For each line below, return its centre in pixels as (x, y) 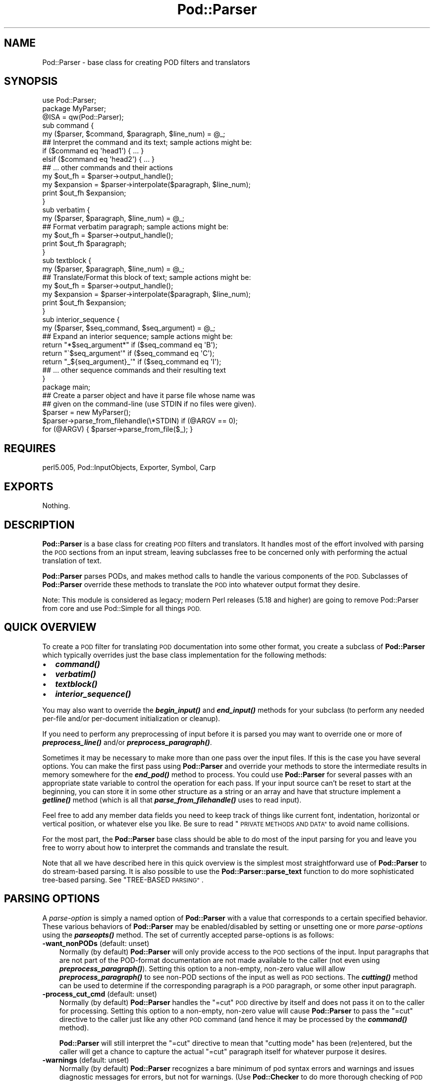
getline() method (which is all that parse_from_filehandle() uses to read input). (172, 800)
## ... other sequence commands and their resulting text (134, 370)
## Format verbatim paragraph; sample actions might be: (135, 227)
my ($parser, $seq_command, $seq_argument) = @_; (129, 328)
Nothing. (56, 506)
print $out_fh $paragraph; (84, 244)
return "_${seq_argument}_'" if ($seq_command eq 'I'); (132, 362)
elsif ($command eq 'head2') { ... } (99, 159)
